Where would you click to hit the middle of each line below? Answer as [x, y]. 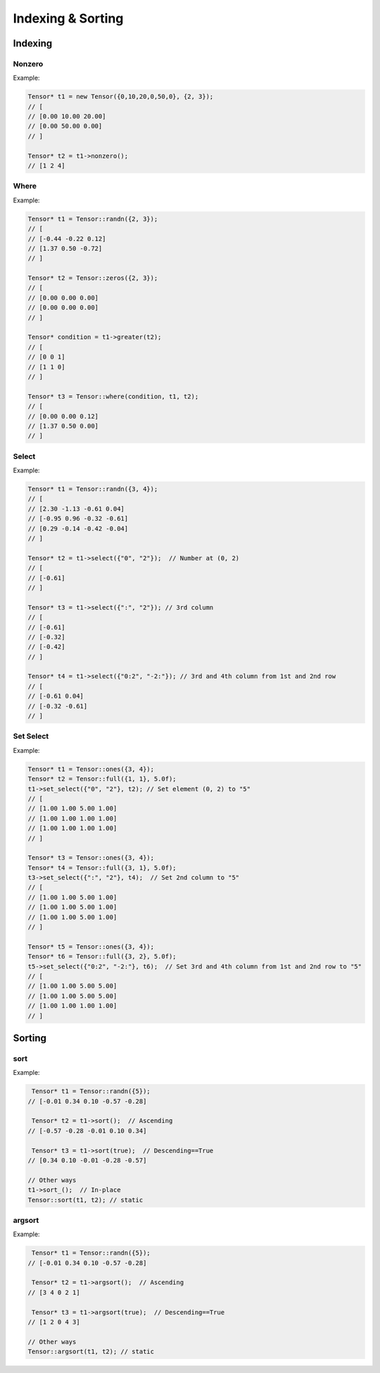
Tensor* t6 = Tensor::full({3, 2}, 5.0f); [102, 956]
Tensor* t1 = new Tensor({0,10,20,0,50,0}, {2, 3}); [121, 97]
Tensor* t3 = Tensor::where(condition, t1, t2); [113, 396]
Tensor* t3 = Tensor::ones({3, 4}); [91, 858]
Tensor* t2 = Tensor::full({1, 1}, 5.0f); [102, 779]
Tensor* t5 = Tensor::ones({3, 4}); [91, 947]
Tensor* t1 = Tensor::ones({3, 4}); [91, 769]
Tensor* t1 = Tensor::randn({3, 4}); [93, 489]
